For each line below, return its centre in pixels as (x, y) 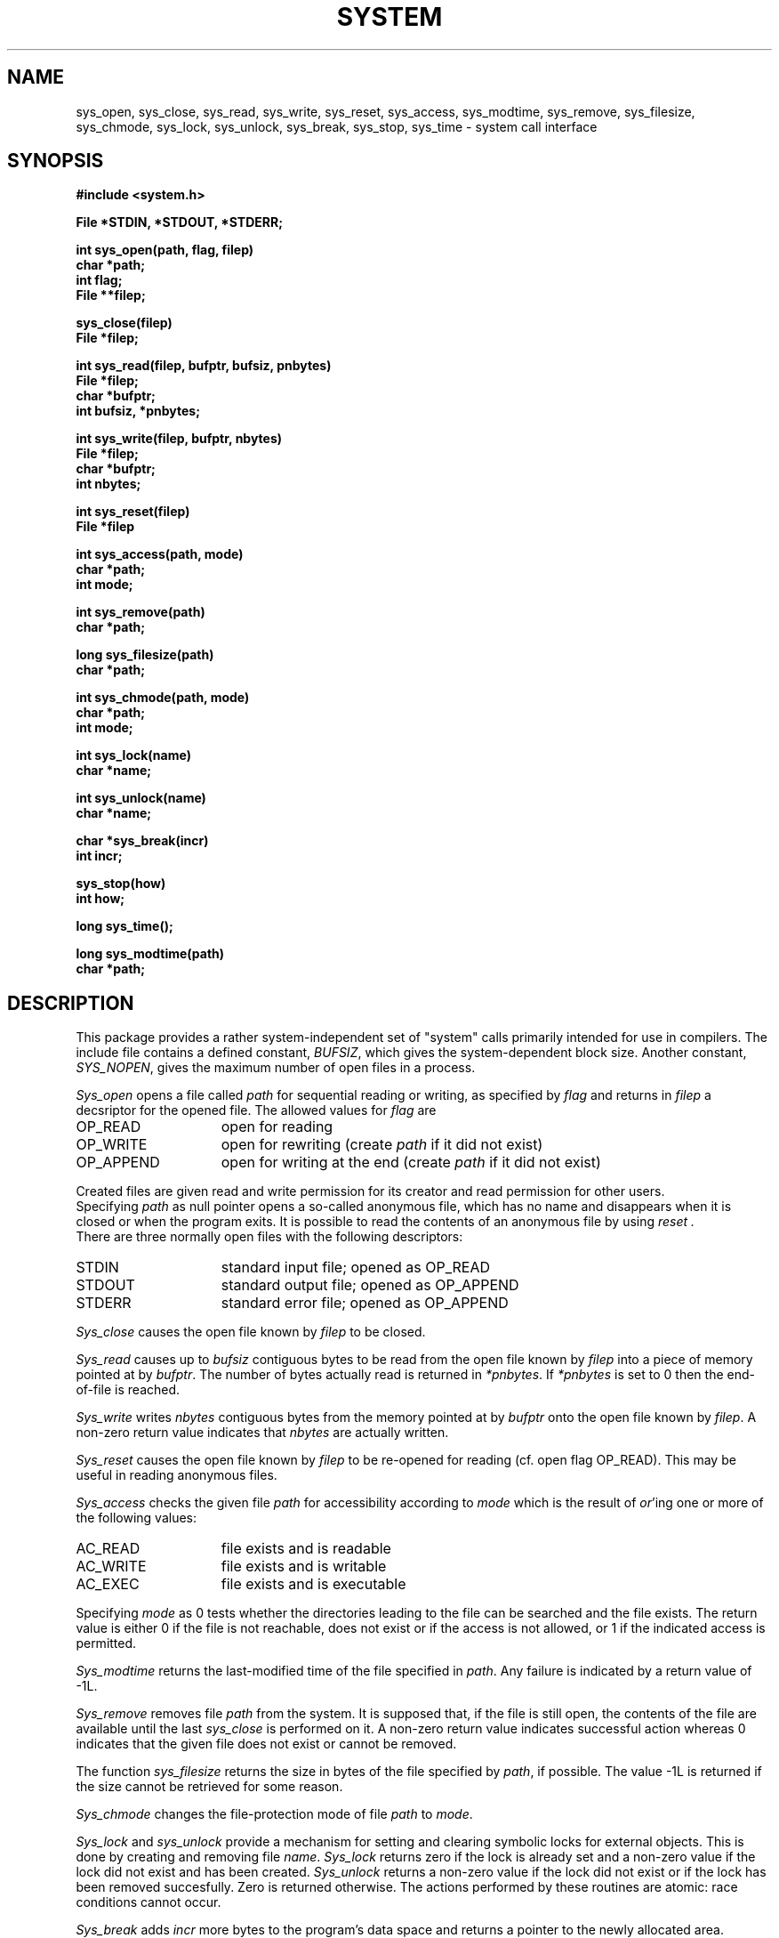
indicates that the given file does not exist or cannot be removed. (266, 1744)
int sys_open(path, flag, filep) (165, 250)
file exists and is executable (313, 1584)
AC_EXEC (108, 1584)
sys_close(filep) (124, 323)
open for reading (277, 1127)
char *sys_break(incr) (142, 841)
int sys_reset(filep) (133, 512)
